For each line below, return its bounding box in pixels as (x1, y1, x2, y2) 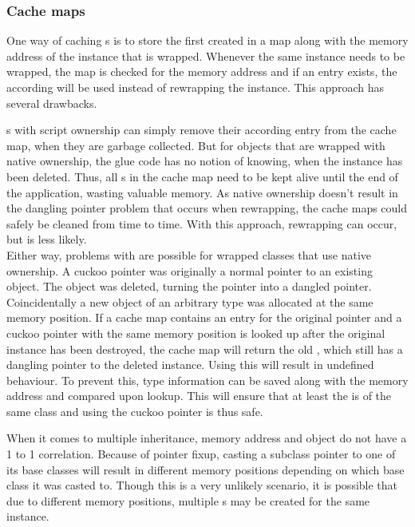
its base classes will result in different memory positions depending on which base (6, 461, 405, 477)
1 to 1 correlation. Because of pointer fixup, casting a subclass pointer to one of (6, 446, 396, 462)
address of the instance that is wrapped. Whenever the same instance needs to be (6, 47, 405, 64)
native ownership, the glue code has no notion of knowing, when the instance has (6, 153, 403, 169)
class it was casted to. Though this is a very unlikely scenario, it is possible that (6, 477, 398, 493)
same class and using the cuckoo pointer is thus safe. (6, 402, 263, 419)
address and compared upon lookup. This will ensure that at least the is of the (6, 387, 392, 404)
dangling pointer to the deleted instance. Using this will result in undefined (6, 356, 374, 373)
